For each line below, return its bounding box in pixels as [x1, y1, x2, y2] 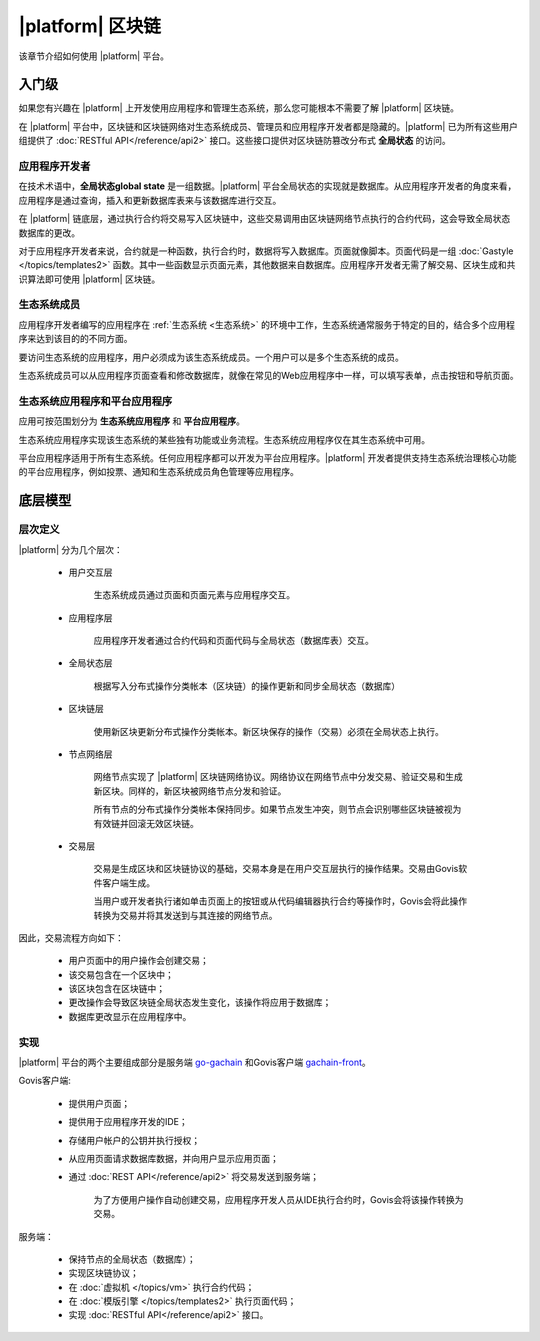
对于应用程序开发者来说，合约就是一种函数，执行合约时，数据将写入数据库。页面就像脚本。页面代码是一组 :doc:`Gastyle [18, 245, 514, 257]
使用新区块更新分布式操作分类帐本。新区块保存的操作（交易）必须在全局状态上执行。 [93, 725, 444, 737]
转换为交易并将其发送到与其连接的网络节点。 [93, 909, 278, 921]
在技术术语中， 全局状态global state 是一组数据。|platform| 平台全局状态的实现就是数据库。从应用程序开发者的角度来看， [18, 180, 517, 192]
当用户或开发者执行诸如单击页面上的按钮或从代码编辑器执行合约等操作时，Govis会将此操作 [93, 895, 468, 907]
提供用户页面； [68, 1097, 130, 1109]
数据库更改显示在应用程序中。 [68, 1010, 192, 1022]
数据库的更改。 [18, 226, 80, 239]
